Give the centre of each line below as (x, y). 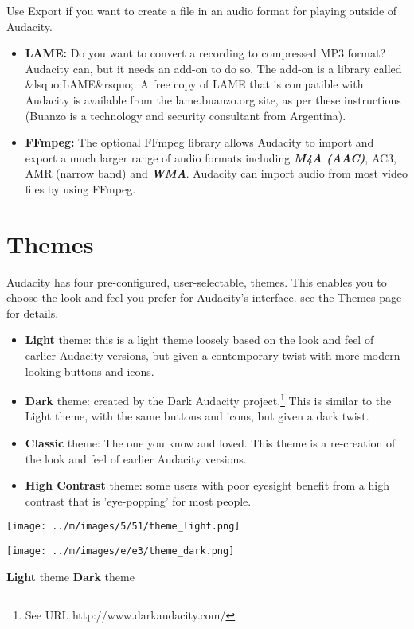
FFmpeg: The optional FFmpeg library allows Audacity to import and (199, 142)
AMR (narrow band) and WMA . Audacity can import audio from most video (216, 173)
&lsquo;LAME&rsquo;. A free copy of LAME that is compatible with (194, 84)
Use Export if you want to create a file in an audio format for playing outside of (202, 10)
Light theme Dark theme (70, 576)
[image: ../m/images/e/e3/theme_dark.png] (121, 551)
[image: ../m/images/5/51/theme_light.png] (123, 527)
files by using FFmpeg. (80, 188)
